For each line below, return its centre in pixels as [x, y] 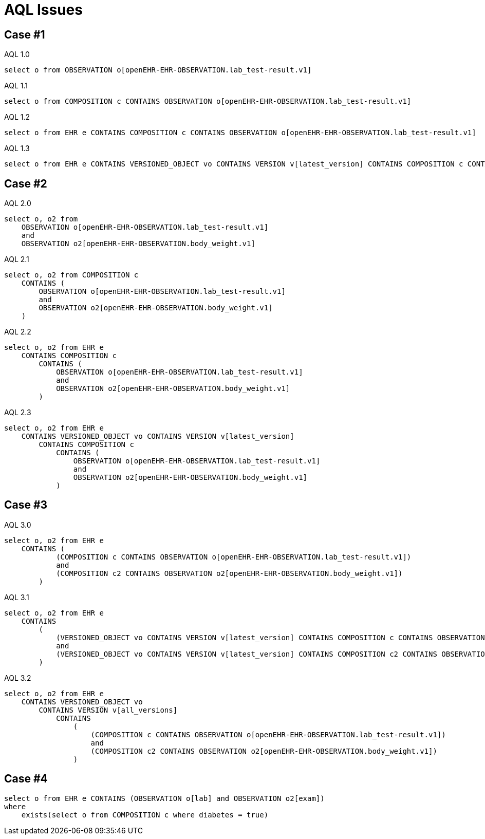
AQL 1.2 [17, 117]
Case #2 [26, 183]
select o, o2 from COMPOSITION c [71, 275]
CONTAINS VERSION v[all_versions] [108, 710]
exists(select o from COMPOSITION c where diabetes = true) [145, 815]
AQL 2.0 [18, 203]
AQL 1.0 [17, 54]
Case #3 [26, 505]
